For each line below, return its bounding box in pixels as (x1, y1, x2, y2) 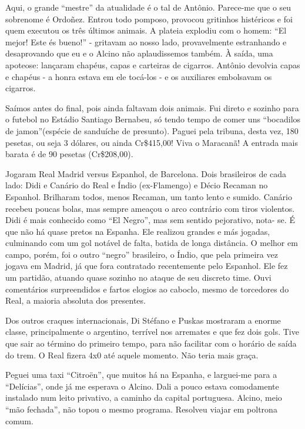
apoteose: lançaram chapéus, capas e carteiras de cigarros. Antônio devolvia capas (5, 58, 300, 71)
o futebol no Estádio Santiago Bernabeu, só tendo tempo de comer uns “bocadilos (5, 113, 301, 125)
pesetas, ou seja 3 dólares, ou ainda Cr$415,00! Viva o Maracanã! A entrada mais (5, 136, 298, 148)
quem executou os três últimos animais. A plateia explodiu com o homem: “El (5, 24, 287, 36)
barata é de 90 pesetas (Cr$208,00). (5, 148, 133, 160)
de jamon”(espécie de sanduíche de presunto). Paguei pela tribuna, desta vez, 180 (5, 124, 299, 137)
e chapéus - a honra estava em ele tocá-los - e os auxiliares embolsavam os (5, 70, 272, 82)
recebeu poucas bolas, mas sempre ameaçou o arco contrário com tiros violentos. (5, 202, 295, 214)
